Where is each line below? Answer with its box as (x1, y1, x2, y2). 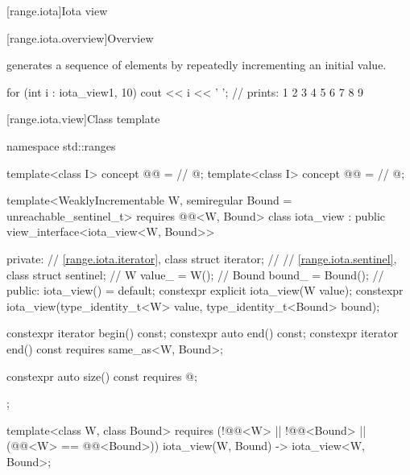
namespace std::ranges (6, 137, 116, 154)
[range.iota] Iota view (6, 2, 108, 19)
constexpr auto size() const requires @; (6, 367, 197, 384)
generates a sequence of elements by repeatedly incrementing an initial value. (6, 56, 387, 73)
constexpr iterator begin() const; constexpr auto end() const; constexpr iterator (6, 324, 399, 341)
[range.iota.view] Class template (6, 110, 160, 127)
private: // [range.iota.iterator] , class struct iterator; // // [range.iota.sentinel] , (6, 250, 397, 266)
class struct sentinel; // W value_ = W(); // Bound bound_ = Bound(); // (6, 266, 384, 283)
